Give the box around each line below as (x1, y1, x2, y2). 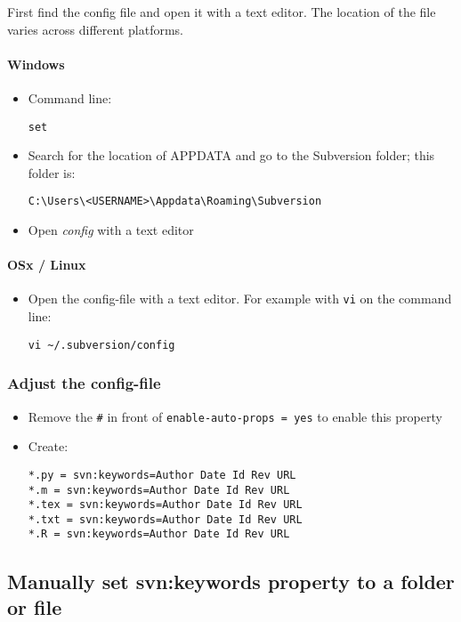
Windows (7, 54, 65, 73)
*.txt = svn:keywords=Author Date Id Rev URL (28, 513, 303, 526)
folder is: (28, 163, 76, 182)
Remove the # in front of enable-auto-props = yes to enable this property (28, 407, 442, 425)
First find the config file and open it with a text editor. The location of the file (7, 3, 436, 20)
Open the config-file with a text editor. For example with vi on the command (28, 289, 452, 308)
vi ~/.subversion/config (28, 338, 175, 351)
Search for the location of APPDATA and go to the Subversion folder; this (28, 146, 435, 165)
